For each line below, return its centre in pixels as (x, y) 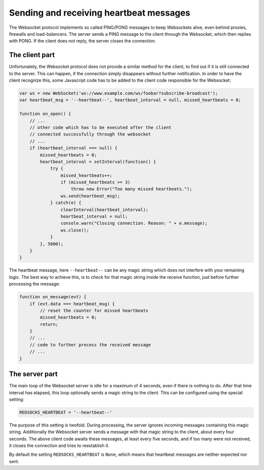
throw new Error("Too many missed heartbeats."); (132, 189)
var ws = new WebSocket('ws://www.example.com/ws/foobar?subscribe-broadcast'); (119, 93)
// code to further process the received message (90, 345)
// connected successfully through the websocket (90, 134)
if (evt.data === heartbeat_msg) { (72, 304)
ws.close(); (75, 230)
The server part (33, 374)
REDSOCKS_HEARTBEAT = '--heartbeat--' (66, 412)
